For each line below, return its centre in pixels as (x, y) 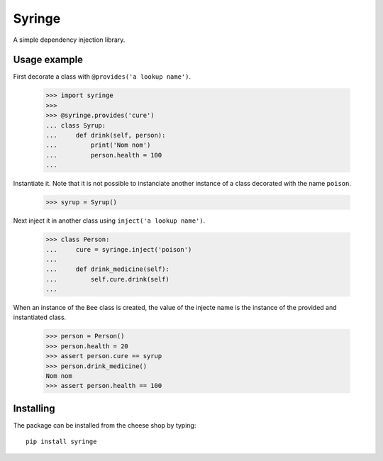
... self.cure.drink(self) (107, 279)
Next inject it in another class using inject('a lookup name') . (109, 221)
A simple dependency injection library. (69, 40)
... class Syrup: (76, 125)
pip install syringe (61, 442)
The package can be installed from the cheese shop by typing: (105, 425)
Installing (34, 408)
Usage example (48, 60)
